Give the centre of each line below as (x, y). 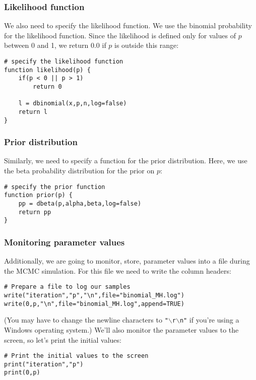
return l (33, 112)
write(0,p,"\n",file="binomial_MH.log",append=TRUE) (94, 304)
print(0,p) (22, 373)
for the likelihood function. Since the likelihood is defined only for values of (120, 35)
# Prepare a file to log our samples (67, 287)
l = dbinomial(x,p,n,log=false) (73, 104)
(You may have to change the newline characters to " (86, 320)
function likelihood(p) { (47, 70)
